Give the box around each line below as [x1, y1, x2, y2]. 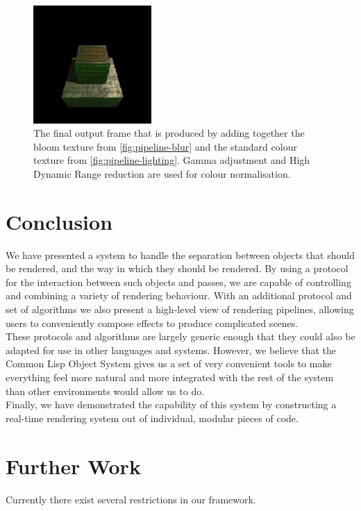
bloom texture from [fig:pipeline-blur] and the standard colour [33, 139, 297, 153]
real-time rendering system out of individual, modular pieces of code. [6, 410, 299, 425]
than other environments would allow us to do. [6, 383, 205, 398]
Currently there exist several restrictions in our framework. [6, 492, 256, 506]
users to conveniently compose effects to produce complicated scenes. [6, 315, 299, 330]
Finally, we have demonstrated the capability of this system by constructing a [6, 397, 337, 412]
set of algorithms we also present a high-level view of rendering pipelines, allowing [6, 302, 354, 317]
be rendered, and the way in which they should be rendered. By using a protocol [6, 261, 349, 276]
